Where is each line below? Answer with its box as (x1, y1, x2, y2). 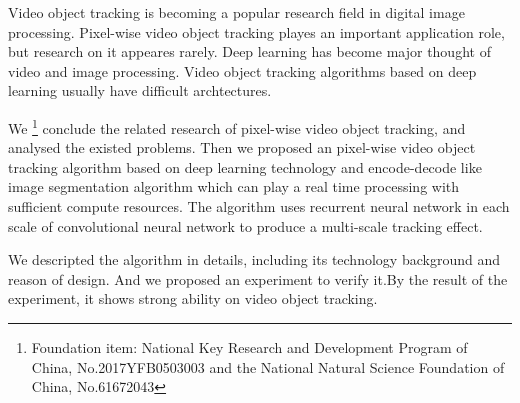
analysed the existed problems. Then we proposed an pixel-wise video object (8, 137, 476, 158)
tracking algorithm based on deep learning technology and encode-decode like (8, 156, 482, 177)
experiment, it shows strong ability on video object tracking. (8, 288, 378, 309)
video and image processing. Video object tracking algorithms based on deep (8, 60, 477, 81)
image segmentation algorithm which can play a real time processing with (8, 176, 460, 197)
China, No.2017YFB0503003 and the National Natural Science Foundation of (31, 356, 505, 377)
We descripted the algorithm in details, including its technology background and (8, 249, 500, 270)
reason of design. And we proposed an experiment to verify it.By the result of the (8, 268, 508, 289)
